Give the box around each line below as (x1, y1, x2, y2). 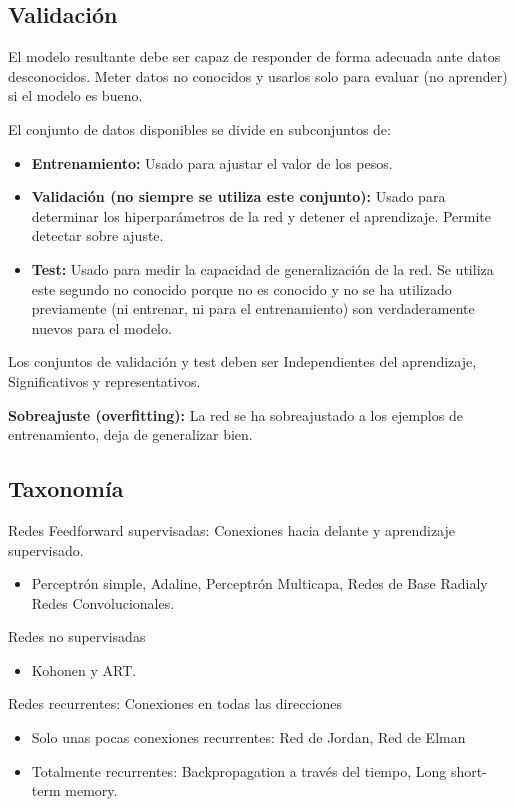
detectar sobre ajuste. (31, 225, 164, 246)
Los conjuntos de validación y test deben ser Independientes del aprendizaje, (8, 351, 477, 372)
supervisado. (8, 539, 84, 560)
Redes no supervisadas (8, 626, 146, 647)
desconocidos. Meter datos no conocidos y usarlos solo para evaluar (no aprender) (8, 65, 508, 86)
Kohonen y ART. (31, 659, 137, 680)
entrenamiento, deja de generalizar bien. (8, 424, 253, 445)
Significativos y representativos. (8, 370, 201, 391)
